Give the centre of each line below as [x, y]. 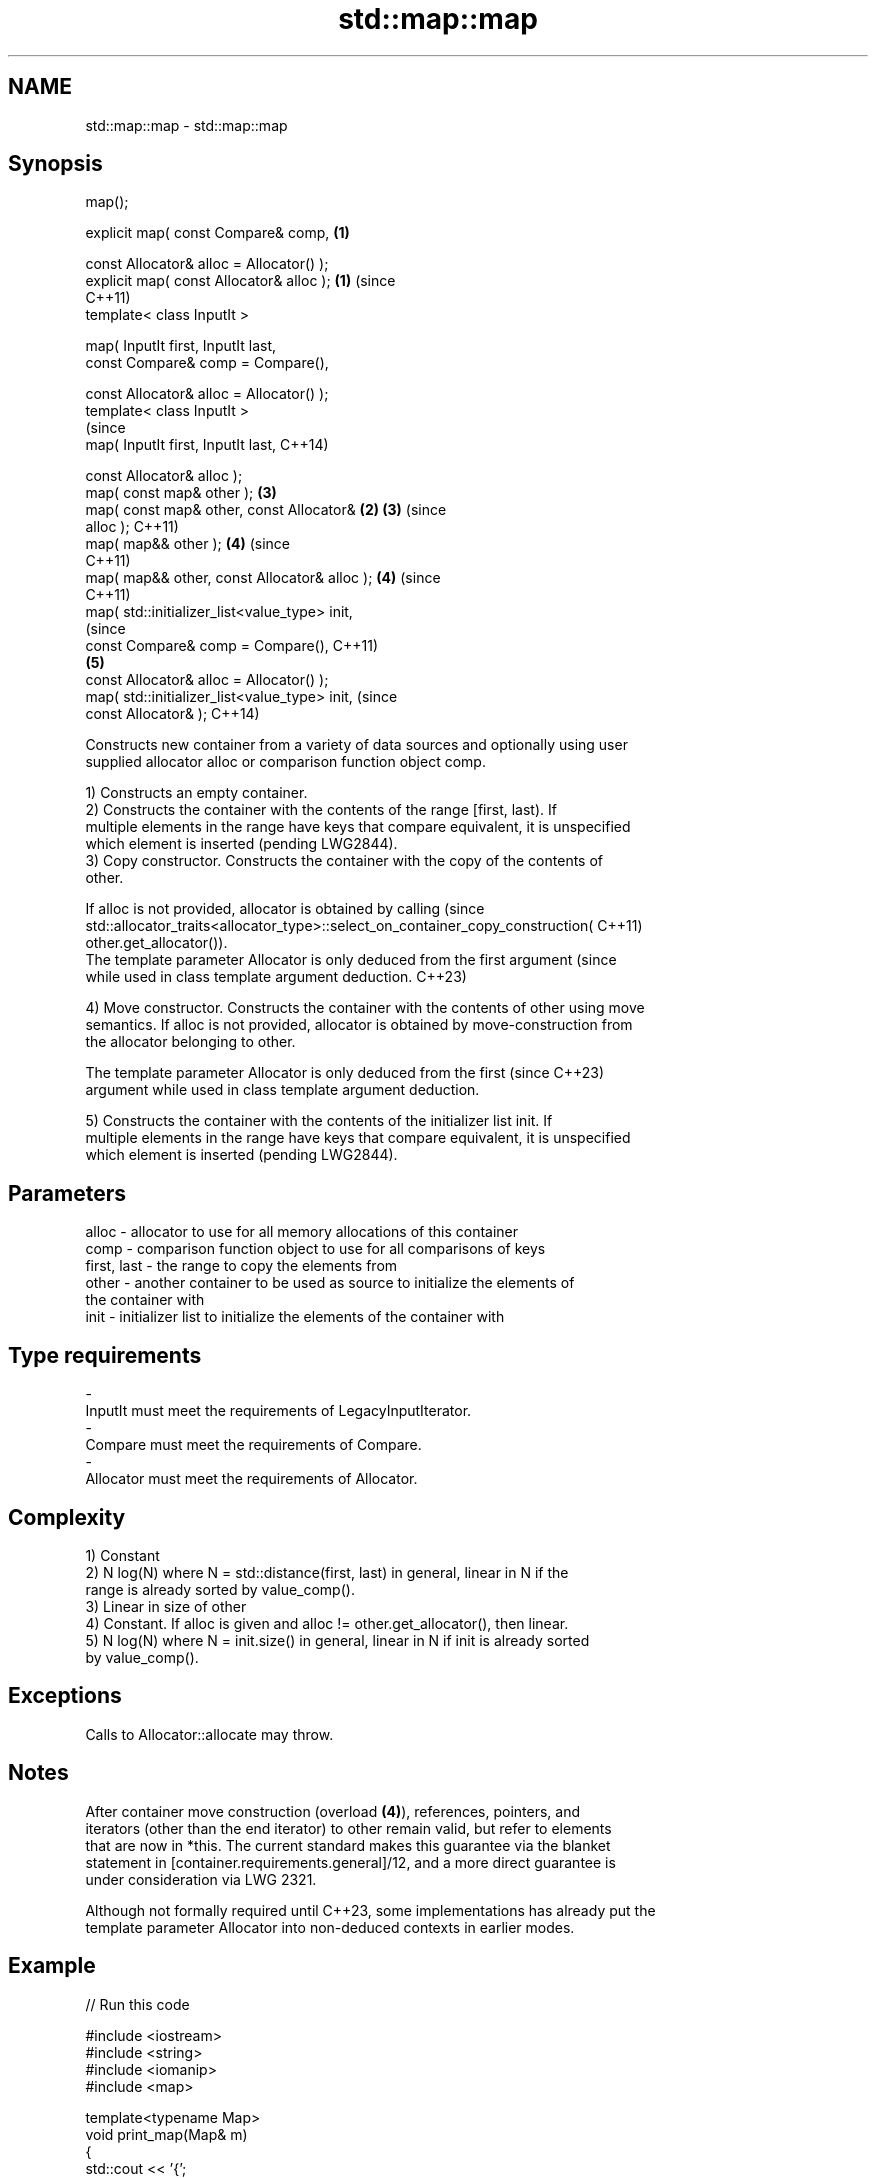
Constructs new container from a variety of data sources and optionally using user [356, 745]
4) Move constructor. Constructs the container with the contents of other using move [365, 1008]
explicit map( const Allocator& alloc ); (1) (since [240, 281]
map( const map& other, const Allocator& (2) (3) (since [266, 510]
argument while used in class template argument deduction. [282, 1090]
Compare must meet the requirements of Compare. [253, 1445]
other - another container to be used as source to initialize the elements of [330, 1283]
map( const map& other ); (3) [181, 493]
